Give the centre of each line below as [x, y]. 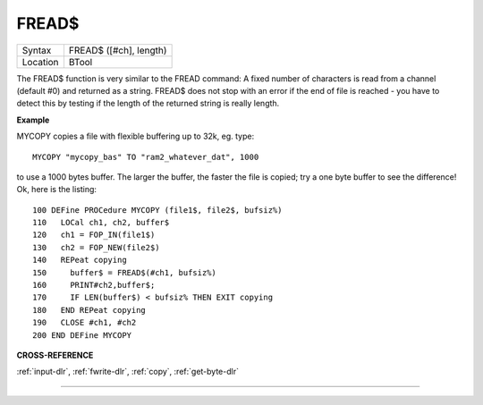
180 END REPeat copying [89, 310]
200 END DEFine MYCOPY [82, 335]
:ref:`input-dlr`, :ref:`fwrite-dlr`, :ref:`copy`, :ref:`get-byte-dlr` [127, 372]
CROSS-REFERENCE [55, 355]
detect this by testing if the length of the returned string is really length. [148, 104]
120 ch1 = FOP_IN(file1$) [94, 235]
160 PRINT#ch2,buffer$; [94, 285]
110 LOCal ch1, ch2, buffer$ [101, 223]
